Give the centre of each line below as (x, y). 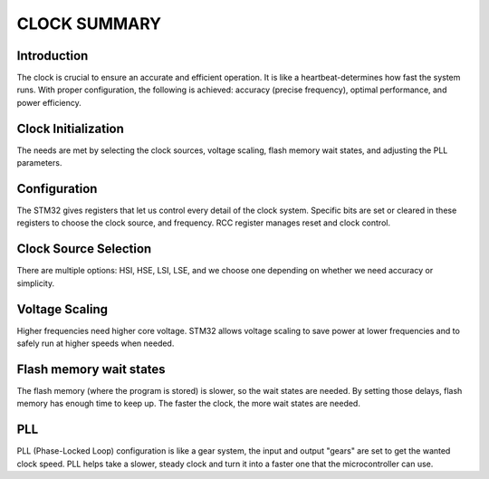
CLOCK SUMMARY (89, 24)
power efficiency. (49, 102)
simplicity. (35, 283)
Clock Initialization (70, 128)
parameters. (39, 163)
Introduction (53, 56)
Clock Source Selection (84, 249)
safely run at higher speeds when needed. (96, 343)
